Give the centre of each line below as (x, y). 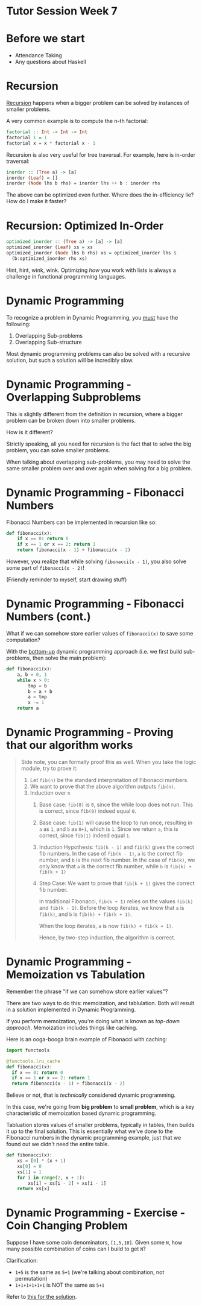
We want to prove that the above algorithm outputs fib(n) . (103, 786)
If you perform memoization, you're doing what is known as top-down (93, 1021)
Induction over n (50, 793)
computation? (23, 640)
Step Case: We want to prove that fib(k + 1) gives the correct (117, 883)
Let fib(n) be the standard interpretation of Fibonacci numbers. (109, 780)
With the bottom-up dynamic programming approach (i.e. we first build (94, 651)
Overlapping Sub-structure (49, 342)
